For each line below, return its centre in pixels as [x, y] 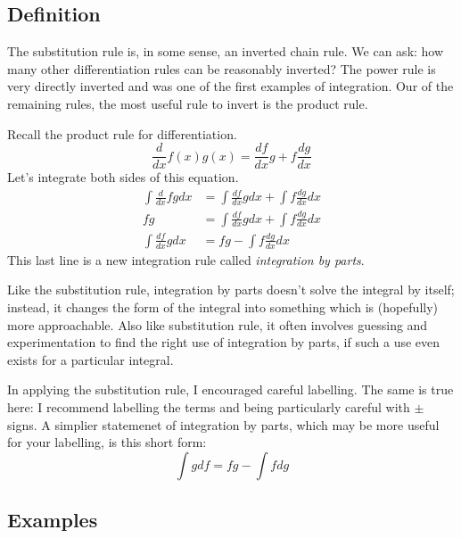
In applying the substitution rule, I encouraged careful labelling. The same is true [230, 389]
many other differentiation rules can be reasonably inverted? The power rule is [222, 68]
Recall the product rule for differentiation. [122, 133]
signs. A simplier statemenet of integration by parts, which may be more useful [223, 424]
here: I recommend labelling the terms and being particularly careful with [209, 407]
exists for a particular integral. [91, 359]
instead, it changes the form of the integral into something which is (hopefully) [223, 307]
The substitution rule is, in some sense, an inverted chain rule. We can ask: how [226, 51]
